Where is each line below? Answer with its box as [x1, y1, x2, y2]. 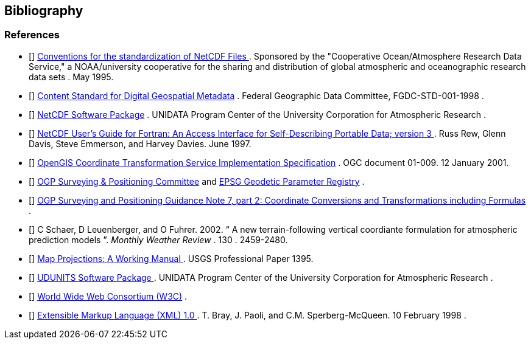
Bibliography [4, 3, 83, 18]
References [4, 29, 60, 41]
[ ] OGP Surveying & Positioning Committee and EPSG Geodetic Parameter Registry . [29, 176, 365, 187]
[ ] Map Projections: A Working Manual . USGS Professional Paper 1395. [29, 253, 314, 264]
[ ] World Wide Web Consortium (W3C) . [29, 291, 188, 301]
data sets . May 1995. [29, 71, 114, 82]
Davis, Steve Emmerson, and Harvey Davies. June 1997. [29, 138, 251, 149]
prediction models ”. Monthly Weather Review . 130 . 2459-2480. [29, 234, 288, 245]
